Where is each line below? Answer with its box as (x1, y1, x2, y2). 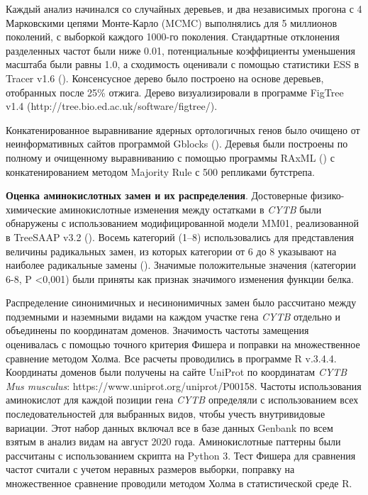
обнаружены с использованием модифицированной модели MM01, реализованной (6, 216, 359, 230)
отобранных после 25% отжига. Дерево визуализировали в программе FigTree (6, 84, 344, 99)
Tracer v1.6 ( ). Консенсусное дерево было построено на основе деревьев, (6, 70, 324, 85)
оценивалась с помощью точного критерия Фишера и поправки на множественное (6, 337, 360, 352)
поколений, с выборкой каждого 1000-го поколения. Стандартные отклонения (6, 29, 340, 44)
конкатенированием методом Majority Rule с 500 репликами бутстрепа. (6, 164, 315, 179)
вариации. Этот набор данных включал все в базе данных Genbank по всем (6, 420, 333, 435)
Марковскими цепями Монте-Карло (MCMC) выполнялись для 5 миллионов (6, 15, 338, 30)
